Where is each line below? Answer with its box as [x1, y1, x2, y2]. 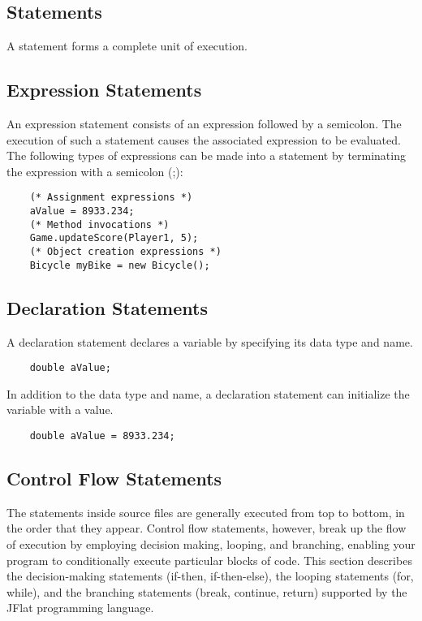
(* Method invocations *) [29, 218, 170, 231]
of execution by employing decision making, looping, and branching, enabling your [6, 536, 416, 552]
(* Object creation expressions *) [29, 246, 222, 257]
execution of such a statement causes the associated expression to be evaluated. [6, 131, 401, 148]
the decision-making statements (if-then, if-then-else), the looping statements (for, [6, 567, 414, 584]
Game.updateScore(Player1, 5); [29, 232, 199, 244]
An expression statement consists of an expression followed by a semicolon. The [6, 115, 402, 132]
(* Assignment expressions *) [29, 192, 193, 204]
